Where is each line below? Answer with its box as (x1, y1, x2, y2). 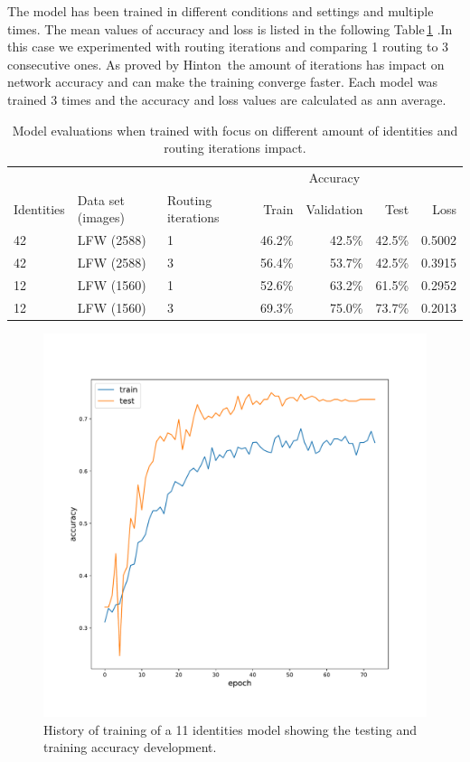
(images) (77, 208, 126, 227)
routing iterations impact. (164, 138, 306, 157)
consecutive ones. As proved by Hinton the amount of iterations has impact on (7, 54, 445, 73)
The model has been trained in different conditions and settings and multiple (7, 2, 434, 20)
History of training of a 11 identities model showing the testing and (43, 720, 418, 738)
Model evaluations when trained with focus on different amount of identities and (12, 120, 458, 139)
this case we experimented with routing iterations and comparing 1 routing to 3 (7, 37, 449, 56)
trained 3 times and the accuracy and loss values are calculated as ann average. (7, 89, 446, 108)
